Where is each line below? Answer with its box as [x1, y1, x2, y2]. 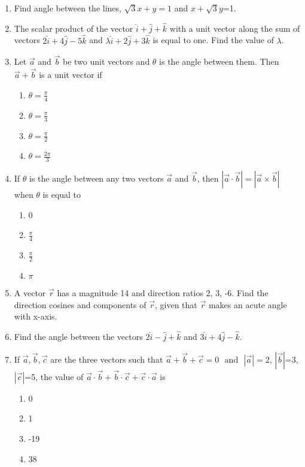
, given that [155, 298, 197, 311]
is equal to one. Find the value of [152, 34, 274, 46]
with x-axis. [14, 310, 57, 323]
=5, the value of [25, 370, 84, 382]
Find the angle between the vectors [14, 330, 143, 342]
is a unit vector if [39, 68, 102, 81]
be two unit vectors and [63, 55, 150, 68]
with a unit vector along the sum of [169, 22, 300, 34]
